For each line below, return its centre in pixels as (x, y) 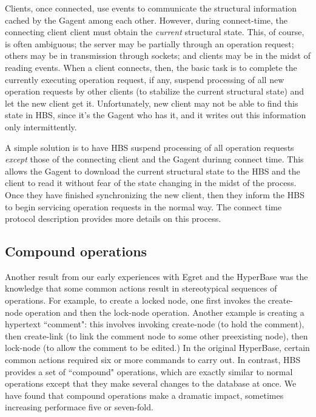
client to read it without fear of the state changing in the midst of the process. (151, 183)
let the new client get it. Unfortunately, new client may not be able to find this (152, 103)
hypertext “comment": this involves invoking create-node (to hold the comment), (155, 324)
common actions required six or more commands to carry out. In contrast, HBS (153, 360)
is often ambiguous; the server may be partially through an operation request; (150, 43)
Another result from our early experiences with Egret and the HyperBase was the (156, 276)
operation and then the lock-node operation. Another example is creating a (165, 312)
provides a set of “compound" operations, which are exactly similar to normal (149, 371)
